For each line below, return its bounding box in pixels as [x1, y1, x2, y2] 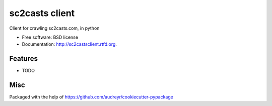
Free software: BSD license [22, 34, 78, 40]
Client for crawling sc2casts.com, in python [9, 25, 100, 31]
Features [9, 54, 38, 63]
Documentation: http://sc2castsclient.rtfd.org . [22, 41, 117, 47]
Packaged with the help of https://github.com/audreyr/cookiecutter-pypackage [9, 94, 174, 100]
